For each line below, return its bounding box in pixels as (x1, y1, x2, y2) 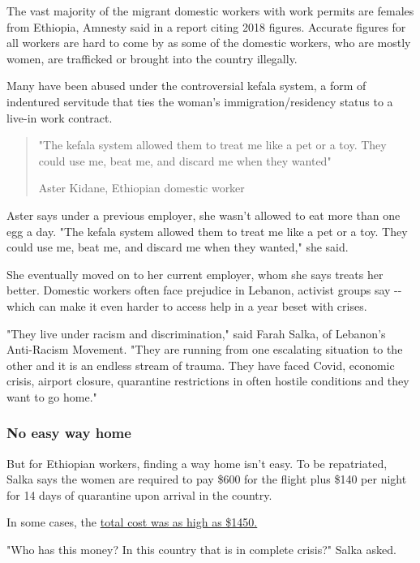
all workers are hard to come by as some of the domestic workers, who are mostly (6, 34, 411, 51)
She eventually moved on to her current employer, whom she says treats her (6, 265, 384, 282)
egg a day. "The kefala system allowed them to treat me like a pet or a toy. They (6, 222, 408, 239)
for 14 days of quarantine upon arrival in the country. (6, 486, 272, 503)
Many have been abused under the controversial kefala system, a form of (6, 77, 366, 94)
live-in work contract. (6, 109, 113, 126)
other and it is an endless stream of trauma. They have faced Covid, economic (6, 356, 395, 373)
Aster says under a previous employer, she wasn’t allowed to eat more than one (6, 206, 401, 223)
